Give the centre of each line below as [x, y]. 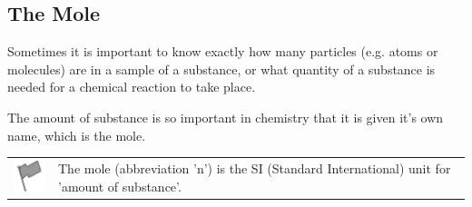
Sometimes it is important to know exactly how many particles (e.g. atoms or [223, 51]
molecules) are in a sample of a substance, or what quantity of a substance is [221, 69]
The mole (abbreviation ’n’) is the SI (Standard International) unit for [255, 168]
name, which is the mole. [77, 135]
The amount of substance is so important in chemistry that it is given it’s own [226, 117]
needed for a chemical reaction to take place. [132, 87]
